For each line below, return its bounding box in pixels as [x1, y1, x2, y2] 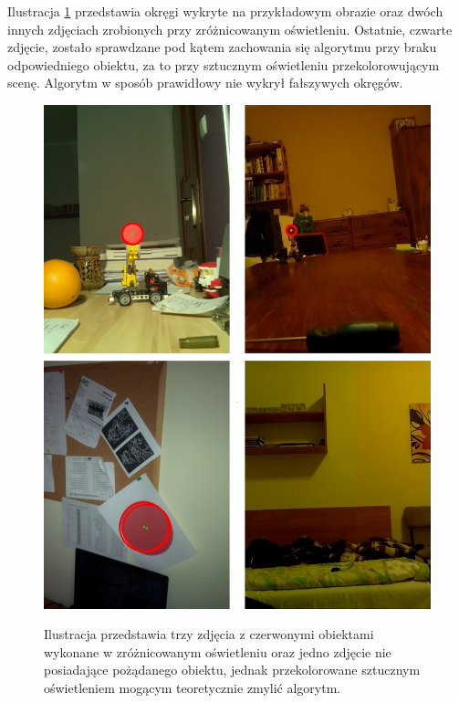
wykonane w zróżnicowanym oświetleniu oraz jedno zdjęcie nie [44, 642, 391, 661]
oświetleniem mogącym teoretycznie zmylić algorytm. [44, 678, 341, 698]
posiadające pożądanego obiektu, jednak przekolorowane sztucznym [44, 660, 421, 679]
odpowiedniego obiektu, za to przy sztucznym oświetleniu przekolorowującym [7, 55, 440, 74]
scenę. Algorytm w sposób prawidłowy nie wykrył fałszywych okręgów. [7, 73, 403, 92]
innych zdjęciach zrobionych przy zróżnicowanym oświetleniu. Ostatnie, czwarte [7, 19, 453, 38]
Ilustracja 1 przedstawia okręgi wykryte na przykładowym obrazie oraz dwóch [7, 2, 443, 20]
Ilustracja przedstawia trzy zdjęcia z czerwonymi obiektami [44, 624, 374, 644]
